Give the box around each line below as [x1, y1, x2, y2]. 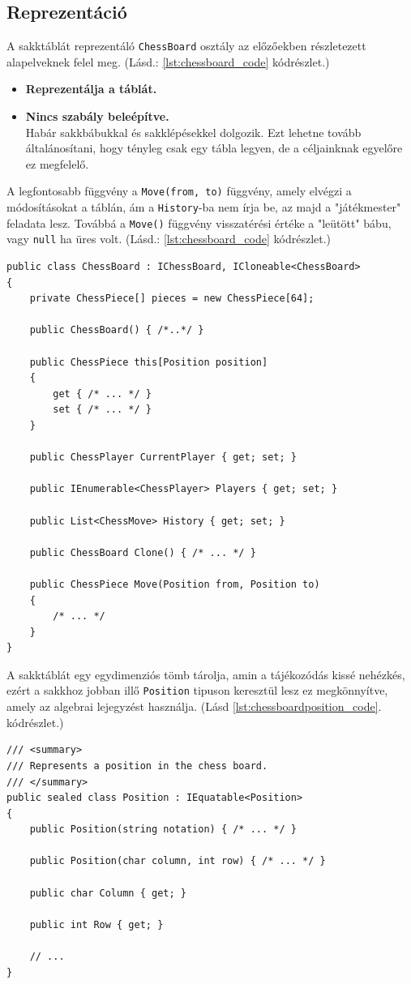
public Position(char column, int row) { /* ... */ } [29, 855, 326, 867]
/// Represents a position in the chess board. [6, 759, 268, 772]
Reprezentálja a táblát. [25, 80, 157, 97]
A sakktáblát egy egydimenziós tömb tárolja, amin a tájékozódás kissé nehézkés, [6, 665, 405, 682]
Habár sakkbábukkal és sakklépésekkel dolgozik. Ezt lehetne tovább [25, 123, 362, 140]
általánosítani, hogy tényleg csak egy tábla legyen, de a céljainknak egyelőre [25, 139, 403, 156]
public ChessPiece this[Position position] [29, 356, 268, 368]
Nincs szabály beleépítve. [25, 108, 169, 125]
